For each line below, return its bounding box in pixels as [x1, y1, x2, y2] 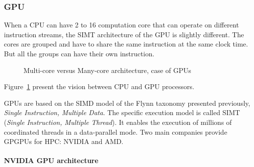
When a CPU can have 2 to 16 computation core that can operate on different [4, 20, 239, 30]
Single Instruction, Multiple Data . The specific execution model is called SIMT [4, 107, 240, 118]
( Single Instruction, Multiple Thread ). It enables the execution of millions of [4, 117, 232, 127]
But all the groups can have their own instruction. [4, 48, 155, 58]
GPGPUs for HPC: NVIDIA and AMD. [4, 136, 123, 146]
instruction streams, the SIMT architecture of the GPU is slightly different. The [4, 29, 244, 39]
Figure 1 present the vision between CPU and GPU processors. [4, 81, 194, 92]
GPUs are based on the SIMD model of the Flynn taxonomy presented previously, [4, 97, 251, 108]
